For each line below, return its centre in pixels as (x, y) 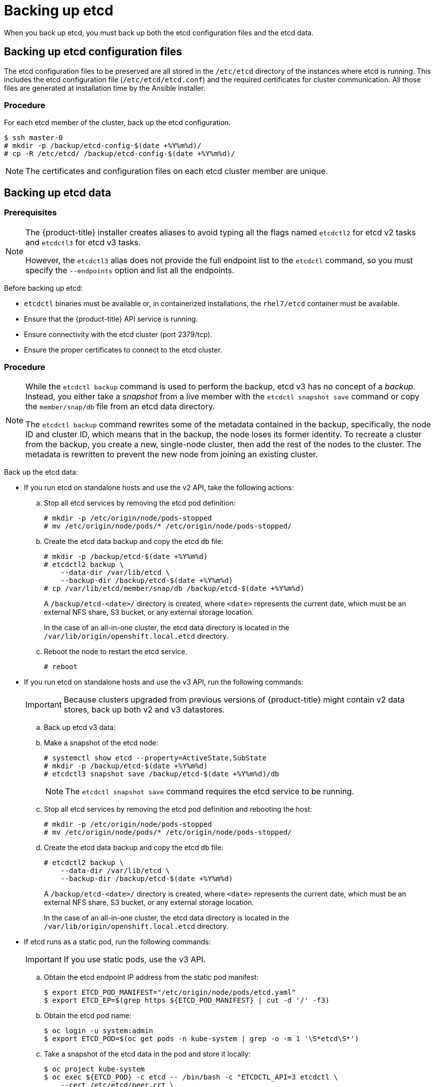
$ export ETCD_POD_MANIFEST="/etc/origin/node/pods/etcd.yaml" (170, 993)
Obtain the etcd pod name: (88, 1016)
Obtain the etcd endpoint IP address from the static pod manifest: (151, 977)
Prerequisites (30, 213)
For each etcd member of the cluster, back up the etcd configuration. (117, 123)
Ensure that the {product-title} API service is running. (111, 319)
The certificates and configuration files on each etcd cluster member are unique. (177, 171)
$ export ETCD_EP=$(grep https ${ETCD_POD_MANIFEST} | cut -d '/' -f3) (187, 1000)
